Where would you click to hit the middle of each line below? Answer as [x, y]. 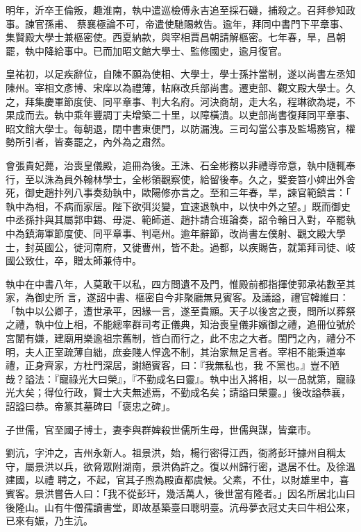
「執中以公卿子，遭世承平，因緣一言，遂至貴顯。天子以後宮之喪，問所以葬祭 [180, 310]
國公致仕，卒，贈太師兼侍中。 [74, 260]
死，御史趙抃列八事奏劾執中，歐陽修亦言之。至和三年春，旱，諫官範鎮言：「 [178, 192]
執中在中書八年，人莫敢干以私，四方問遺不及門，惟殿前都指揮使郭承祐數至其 [180, 283]
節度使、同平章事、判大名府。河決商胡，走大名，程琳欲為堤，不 [209, 101]
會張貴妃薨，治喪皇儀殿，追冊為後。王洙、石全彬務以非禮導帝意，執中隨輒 [176, 165]
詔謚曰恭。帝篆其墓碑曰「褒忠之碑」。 [91, 406]
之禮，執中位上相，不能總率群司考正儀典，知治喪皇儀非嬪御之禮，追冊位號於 [180, 324]
